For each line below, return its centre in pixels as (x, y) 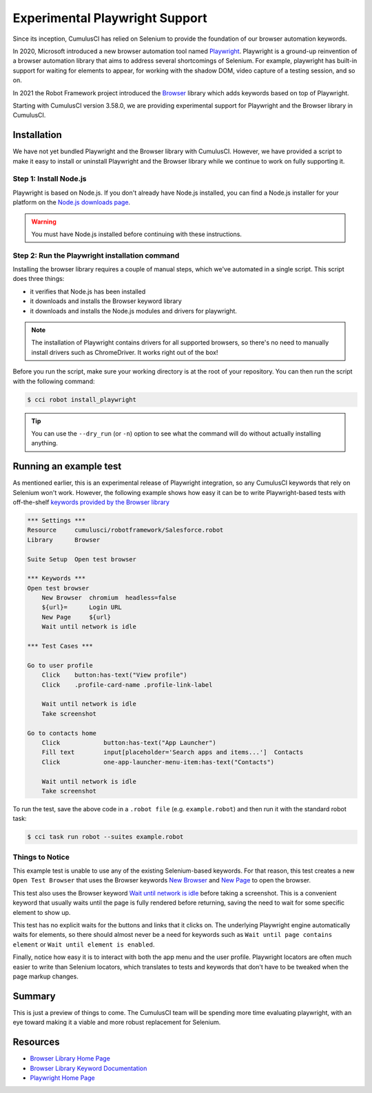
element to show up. (42, 912)
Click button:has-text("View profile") (114, 675)
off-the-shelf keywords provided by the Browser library (91, 502)
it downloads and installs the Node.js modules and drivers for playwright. (134, 311)
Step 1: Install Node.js (50, 179)
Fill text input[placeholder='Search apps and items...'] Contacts (173, 752)
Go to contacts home (62, 733)
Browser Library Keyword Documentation (89, 1068)
